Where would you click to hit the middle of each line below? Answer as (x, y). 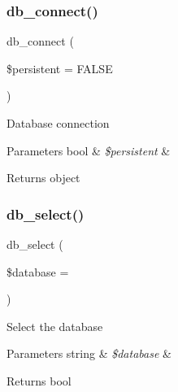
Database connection (58, 123)
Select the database (55, 326)
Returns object (43, 178)
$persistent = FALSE (60, 68)
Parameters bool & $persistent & (89, 150)
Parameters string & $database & (89, 353)
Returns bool (39, 380)
